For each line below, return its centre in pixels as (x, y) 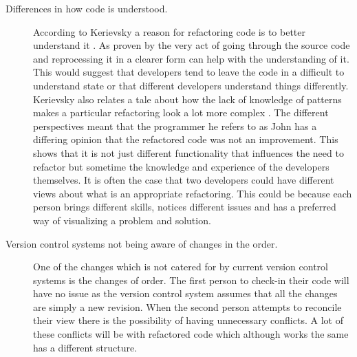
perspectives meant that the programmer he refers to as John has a (175, 126)
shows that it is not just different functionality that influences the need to (188, 152)
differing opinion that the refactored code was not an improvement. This (186, 139)
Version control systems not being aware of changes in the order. (142, 243)
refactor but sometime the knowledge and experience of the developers (181, 166)
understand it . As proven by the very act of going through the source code (192, 45)
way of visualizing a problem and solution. (122, 220)
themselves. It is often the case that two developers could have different (184, 180)
